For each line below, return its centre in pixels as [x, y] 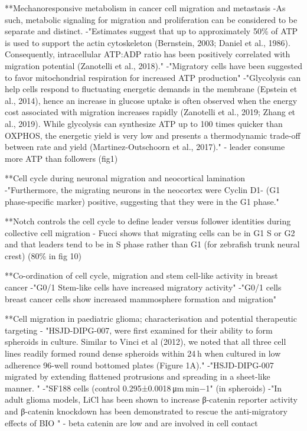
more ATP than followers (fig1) [61, 158]
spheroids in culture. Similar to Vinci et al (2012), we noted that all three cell [146, 342]
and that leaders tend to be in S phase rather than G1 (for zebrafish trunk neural [152, 244]
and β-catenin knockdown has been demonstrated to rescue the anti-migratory [146, 411]
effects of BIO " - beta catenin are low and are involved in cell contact [131, 422]
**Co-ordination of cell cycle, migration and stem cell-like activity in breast [141, 275]
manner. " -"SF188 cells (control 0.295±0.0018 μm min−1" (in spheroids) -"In [143, 388]
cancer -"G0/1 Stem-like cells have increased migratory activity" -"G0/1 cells [143, 287]
